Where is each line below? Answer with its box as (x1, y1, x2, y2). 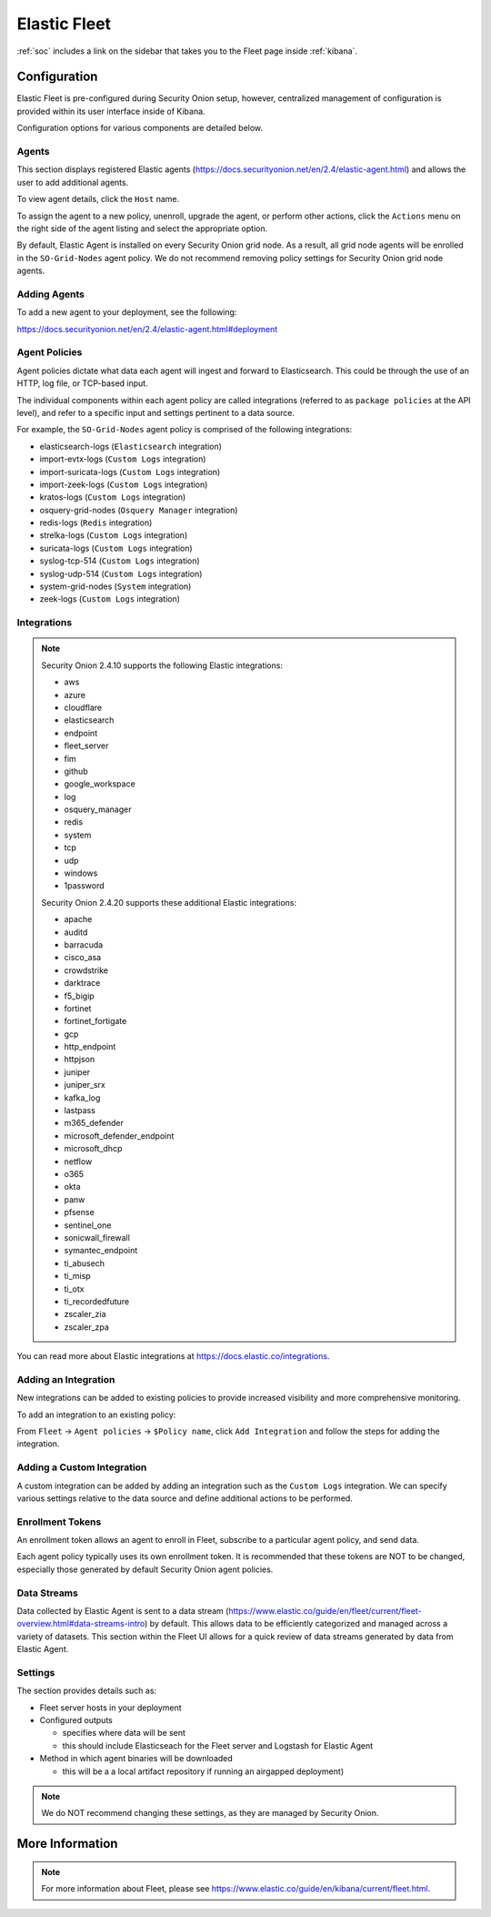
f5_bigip (64, 990, 95, 1001)
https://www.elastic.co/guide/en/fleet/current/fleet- (228, 1605, 422, 1616)
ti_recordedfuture (64, 1295, 130, 1306)
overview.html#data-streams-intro (16, 1618, 145, 1629)
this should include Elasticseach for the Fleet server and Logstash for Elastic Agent (62, 1739, 374, 1751)
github (64, 766, 88, 776)
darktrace (64, 978, 101, 989)
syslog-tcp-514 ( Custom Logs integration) (39, 555, 200, 566)
